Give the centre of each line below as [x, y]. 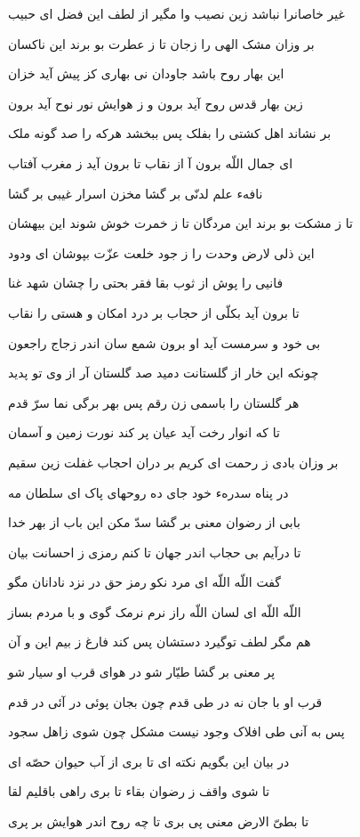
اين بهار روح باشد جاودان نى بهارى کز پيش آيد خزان [146, 73]
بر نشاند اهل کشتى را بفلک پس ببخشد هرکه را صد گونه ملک [170, 133]
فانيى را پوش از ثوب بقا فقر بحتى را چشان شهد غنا [146, 283]
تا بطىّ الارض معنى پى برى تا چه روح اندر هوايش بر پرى [159, 821]
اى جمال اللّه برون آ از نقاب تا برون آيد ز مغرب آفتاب [151, 163]
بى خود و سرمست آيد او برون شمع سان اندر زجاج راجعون [164, 342]
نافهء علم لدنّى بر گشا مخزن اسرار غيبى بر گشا [136, 193]
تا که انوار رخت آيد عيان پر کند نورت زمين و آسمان [144, 432]
